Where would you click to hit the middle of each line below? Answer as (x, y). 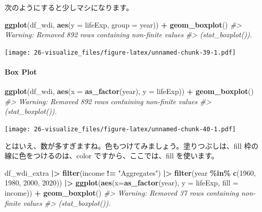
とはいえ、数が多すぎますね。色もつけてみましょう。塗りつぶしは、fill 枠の (132, 145)
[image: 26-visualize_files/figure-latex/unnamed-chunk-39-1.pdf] (120, 52)
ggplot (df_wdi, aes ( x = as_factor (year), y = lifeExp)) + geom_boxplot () (129, 91)
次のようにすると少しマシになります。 (69, 7)
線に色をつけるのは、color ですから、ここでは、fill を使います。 (112, 156)
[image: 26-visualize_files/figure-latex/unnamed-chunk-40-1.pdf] (120, 129)
